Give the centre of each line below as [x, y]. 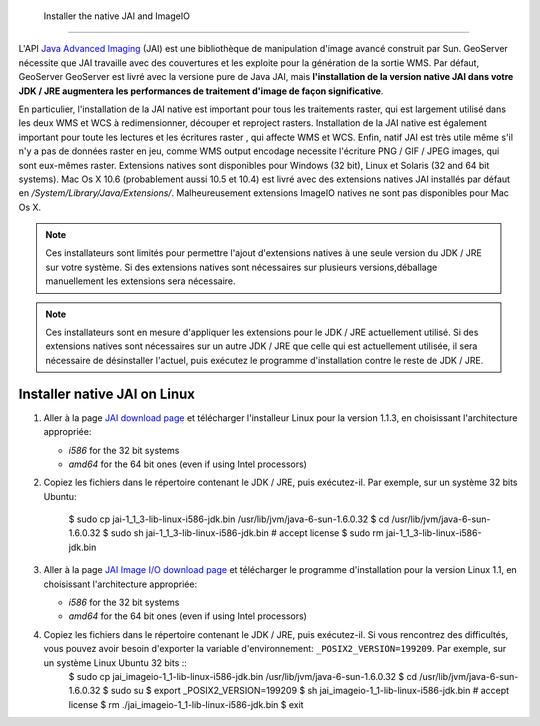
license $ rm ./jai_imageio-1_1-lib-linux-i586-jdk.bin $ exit [186, 704]
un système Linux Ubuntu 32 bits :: [115, 662]
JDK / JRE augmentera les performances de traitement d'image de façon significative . [201, 91]
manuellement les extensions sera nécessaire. [140, 281]
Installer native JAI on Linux [106, 393]
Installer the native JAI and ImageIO [116, 16]
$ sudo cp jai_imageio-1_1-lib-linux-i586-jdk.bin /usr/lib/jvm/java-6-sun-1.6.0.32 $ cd [243, 676]
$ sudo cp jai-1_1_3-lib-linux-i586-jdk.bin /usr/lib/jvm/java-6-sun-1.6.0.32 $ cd [229, 519]
